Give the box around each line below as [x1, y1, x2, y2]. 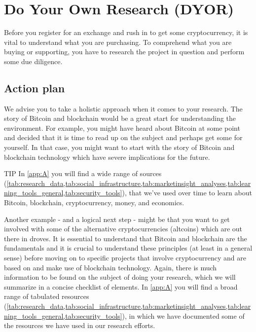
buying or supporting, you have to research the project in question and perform [4, 46, 245, 57]
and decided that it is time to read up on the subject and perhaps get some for [4, 132, 243, 143]
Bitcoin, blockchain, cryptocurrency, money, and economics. [4, 197, 184, 208]
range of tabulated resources [4, 291, 89, 301]
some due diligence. [4, 56, 63, 66]
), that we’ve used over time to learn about [122, 187, 252, 198]
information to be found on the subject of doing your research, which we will [4, 272, 236, 282]
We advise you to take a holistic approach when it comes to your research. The [4, 103, 243, 113]
